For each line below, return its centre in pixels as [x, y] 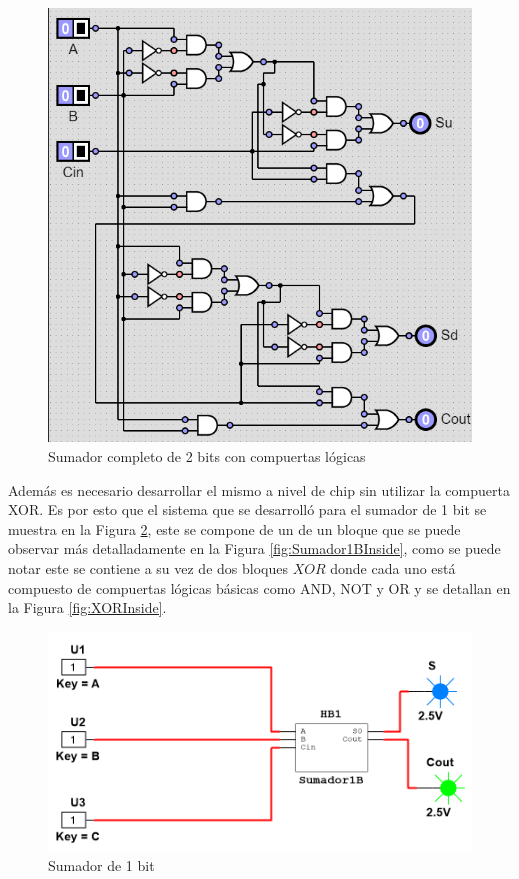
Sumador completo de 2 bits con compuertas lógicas [207, 456]
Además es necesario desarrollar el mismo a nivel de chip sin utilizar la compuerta [259, 489]
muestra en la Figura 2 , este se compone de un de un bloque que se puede [234, 528]
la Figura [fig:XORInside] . [87, 607]
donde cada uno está [393, 568]
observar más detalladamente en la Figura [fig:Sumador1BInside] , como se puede [254, 548]
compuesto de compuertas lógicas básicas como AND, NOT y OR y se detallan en [259, 587]
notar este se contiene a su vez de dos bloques [148, 568]
